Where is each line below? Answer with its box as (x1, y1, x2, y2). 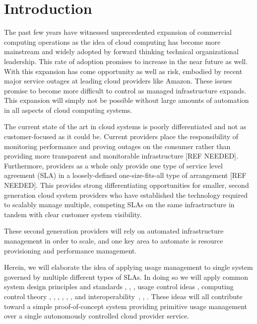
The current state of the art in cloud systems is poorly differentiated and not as (4, 121, 247, 132)
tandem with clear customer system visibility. (4, 209, 142, 219)
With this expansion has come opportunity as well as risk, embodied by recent (4, 66, 243, 76)
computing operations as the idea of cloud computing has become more (4, 36, 221, 47)
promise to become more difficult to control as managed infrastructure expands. (4, 85, 247, 95)
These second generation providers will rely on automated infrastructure (4, 226, 224, 236)
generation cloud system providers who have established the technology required (4, 189, 248, 200)
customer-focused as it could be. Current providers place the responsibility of (4, 131, 239, 142)
